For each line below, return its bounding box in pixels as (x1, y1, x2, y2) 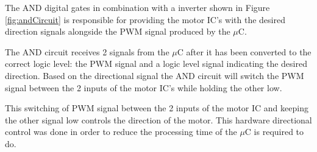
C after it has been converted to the (177, 45, 312, 58)
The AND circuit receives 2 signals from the (5, 45, 169, 58)
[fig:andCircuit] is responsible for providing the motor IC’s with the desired (5, 13, 285, 26)
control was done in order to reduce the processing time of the (5, 125, 237, 138)
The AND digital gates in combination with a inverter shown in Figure (5, 1, 270, 13)
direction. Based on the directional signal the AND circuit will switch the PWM (5, 69, 304, 81)
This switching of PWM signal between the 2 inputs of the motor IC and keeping (5, 102, 308, 114)
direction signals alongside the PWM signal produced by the (5, 25, 230, 38)
